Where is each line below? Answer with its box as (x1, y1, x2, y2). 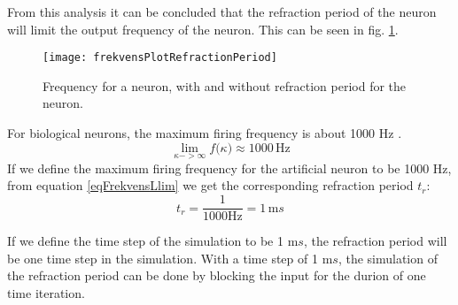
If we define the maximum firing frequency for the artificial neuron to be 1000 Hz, (7, 158, 452, 177)
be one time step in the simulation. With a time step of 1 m (7, 248, 333, 267)
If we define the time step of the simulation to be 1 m (7, 232, 299, 250)
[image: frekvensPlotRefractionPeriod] (43, 51, 277, 65)
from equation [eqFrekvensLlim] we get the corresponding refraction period (7, 176, 414, 194)
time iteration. (7, 283, 85, 301)
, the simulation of (338, 248, 438, 267)
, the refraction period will (303, 232, 447, 250)
